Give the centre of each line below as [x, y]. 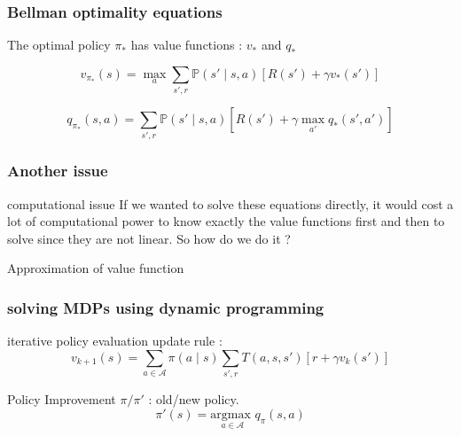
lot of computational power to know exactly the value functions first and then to [226, 221]
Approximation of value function [96, 268]
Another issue [58, 171]
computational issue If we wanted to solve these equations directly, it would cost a [230, 203]
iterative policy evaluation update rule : [115, 341]
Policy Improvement [62, 399]
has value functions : [187, 45]
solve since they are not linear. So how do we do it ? [149, 238]
